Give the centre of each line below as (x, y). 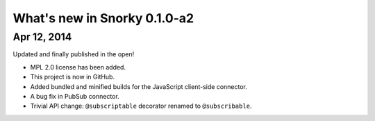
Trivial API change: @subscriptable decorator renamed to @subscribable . (141, 106)
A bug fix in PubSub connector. (75, 96)
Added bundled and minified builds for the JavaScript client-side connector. (139, 86)
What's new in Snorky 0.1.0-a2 (103, 18)
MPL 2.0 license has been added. (78, 67)
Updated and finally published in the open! (74, 54)
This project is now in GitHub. (72, 77)
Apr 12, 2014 (42, 37)
